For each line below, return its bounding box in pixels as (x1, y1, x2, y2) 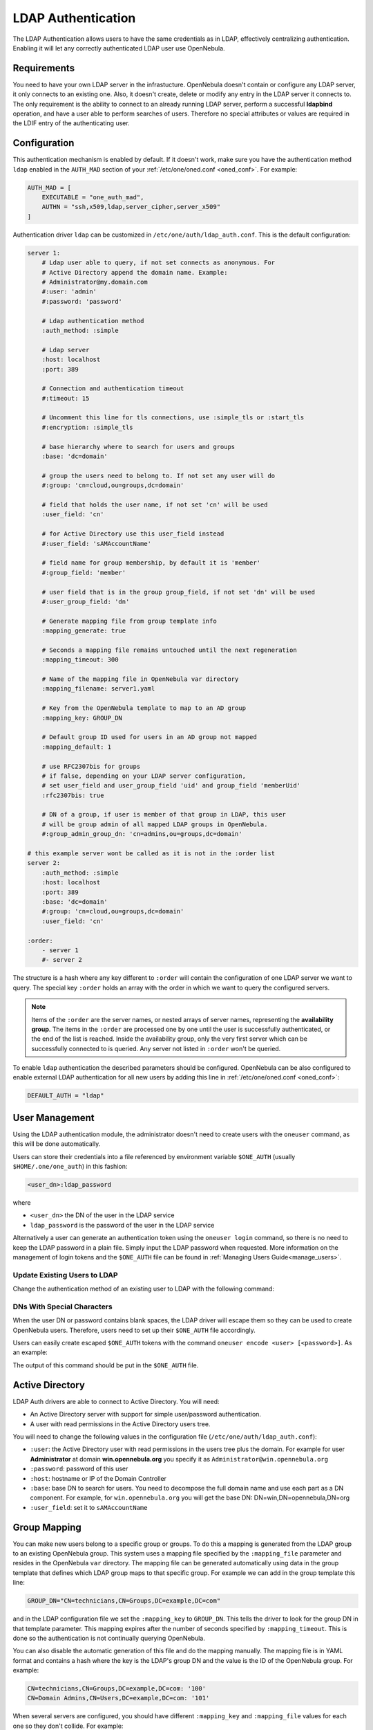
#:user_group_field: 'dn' (41, 597, 130, 605)
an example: (12, 1348, 48, 1356)
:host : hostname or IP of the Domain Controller (30, 1474, 167, 1482)
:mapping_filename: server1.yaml (41, 685, 155, 693)
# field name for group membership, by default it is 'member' (41, 559, 261, 567)
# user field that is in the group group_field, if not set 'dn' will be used (41, 588, 316, 596)
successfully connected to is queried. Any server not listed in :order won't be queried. (31, 1044, 281, 1053)
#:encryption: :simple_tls (41, 423, 134, 431)
